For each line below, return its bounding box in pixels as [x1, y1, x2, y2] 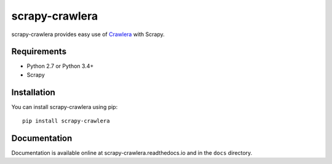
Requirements [11, 47, 67, 57]
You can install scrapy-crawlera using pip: [11, 103, 118, 110]
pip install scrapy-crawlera [22, 117, 110, 125]
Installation [11, 87, 55, 97]
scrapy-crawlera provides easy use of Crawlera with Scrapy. [11, 31, 165, 38]
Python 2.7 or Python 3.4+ [26, 62, 94, 70]
